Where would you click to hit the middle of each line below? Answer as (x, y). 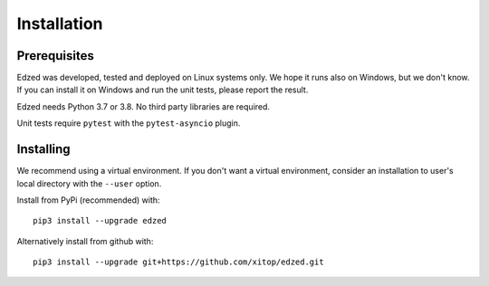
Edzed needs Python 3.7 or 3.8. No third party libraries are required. (144, 106)
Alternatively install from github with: (85, 241)
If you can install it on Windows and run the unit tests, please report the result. (163, 90)
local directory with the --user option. (89, 183)
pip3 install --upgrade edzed (100, 221)
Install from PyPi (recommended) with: (88, 200)
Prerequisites (55, 56)
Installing (44, 149)
